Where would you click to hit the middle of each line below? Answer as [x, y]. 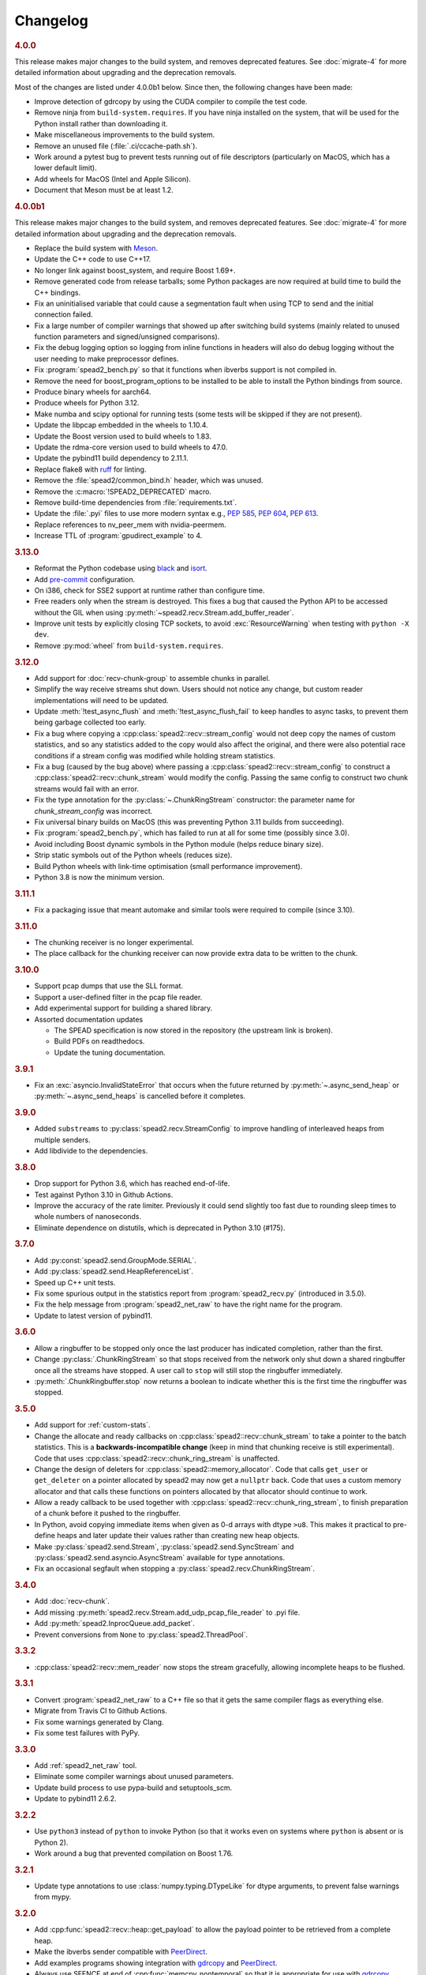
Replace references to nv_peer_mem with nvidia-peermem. [130, 525]
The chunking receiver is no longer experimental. [114, 942]
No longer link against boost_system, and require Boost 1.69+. [135, 270]
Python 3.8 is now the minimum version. [99, 877]
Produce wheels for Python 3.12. [87, 403]
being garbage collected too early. [90, 722]
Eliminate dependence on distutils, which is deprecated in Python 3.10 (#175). [160, 1228]
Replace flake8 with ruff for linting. [90, 469]
